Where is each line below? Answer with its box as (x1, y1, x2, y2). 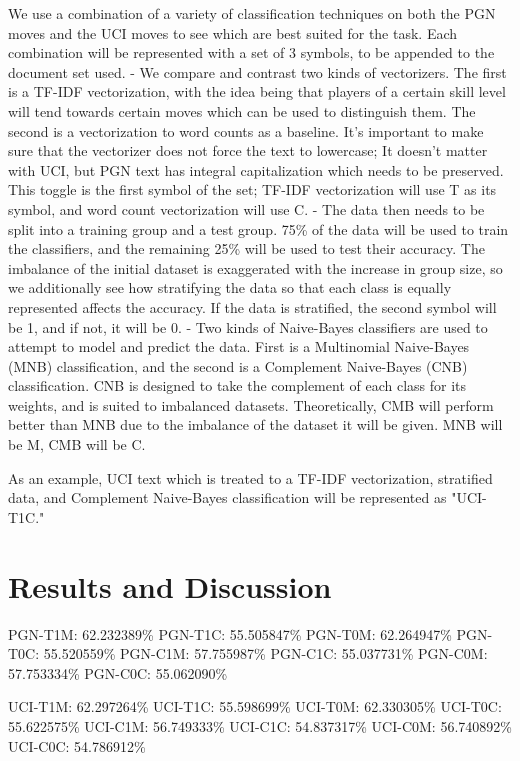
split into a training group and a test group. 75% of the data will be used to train (8, 218, 509, 239)
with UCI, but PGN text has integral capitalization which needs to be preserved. (8, 159, 504, 180)
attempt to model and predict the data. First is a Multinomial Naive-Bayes (8, 336, 470, 357)
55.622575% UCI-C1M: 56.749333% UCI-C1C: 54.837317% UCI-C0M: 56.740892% (8, 715, 512, 736)
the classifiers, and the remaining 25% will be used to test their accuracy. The (8, 238, 485, 259)
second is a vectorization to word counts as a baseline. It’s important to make (8, 120, 484, 141)
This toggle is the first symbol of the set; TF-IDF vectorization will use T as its (8, 179, 497, 200)
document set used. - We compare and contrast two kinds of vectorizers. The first (8, 61, 507, 82)
